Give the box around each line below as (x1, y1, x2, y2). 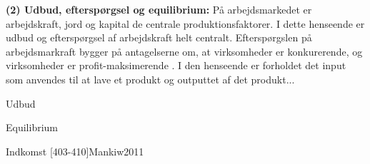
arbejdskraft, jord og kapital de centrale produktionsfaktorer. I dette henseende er (6, 16, 365, 31)
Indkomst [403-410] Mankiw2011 (6, 143, 144, 158)
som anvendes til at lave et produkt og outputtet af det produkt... (6, 71, 295, 86)
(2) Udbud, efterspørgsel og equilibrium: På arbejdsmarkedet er (6, 2, 312, 16)
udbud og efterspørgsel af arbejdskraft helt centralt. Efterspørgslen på (6, 30, 312, 45)
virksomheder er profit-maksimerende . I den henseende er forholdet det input (6, 58, 346, 73)
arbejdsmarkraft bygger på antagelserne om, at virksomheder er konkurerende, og (6, 43, 363, 58)
